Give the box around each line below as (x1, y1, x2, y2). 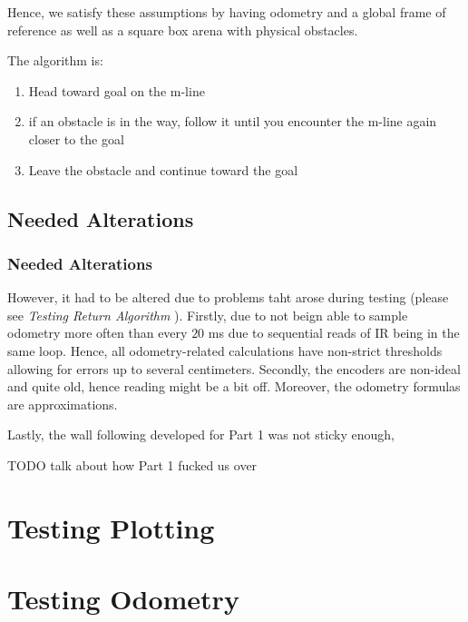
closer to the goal (28, 129, 124, 148)
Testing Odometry (7, 580, 239, 617)
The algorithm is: (7, 51, 103, 70)
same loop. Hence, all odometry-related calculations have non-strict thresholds (7, 341, 443, 360)
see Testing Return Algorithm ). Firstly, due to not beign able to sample (7, 305, 408, 324)
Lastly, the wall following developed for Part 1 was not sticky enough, (7, 425, 395, 444)
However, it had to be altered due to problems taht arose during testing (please (7, 288, 449, 307)
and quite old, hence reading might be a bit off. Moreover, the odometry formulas (7, 377, 461, 396)
